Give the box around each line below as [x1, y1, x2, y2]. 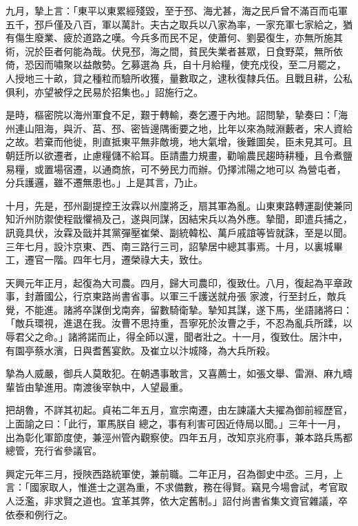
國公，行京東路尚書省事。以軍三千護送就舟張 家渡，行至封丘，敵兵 [43, 289, 346, 303]
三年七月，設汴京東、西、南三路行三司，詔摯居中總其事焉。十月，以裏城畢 [6, 239, 343, 253]
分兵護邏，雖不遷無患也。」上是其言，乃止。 [6, 175, 203, 190]
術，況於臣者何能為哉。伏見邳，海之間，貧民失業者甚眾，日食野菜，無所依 [6, 43, 343, 58]
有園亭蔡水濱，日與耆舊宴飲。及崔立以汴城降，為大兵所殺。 [6, 343, 275, 357]
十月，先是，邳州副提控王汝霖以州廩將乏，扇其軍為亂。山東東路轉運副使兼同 [6, 198, 352, 212]
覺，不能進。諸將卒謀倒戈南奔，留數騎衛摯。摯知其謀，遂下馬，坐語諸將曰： [6, 302, 352, 316]
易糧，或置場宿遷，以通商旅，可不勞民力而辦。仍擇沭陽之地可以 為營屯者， [6, 161, 346, 176]
